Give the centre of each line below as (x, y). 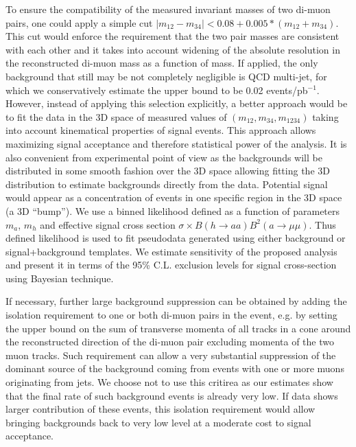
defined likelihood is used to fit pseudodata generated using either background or (176, 238)
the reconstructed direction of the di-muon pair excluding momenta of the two (170, 342)
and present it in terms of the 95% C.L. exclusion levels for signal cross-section (171, 265)
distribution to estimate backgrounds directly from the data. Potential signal (167, 184)
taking (325, 116)
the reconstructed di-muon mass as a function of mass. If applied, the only (162, 63)
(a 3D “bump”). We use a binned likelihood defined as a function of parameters (173, 210)
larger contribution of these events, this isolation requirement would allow (161, 409)
